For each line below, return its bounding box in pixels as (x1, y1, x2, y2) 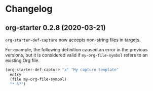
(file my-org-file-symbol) (10, 77, 67, 82)
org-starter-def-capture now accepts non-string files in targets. (5, 37, 141, 43)
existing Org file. (5, 57, 40, 64)
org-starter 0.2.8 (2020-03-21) (5, 23, 106, 32)
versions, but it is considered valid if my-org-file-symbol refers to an (5, 52, 148, 58)
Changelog (5, 3, 53, 15)
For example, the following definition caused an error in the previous (5, 47, 148, 52)
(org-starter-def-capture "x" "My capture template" (5, 67, 119, 72)
